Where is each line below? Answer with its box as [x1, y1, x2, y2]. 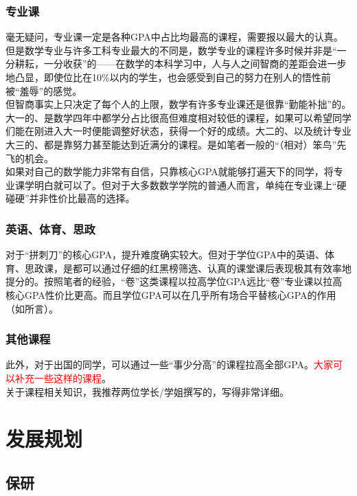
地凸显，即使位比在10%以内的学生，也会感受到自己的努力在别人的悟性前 [5, 70, 331, 84]
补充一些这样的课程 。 [14, 370, 111, 385]
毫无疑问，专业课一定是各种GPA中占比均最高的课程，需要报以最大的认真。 [5, 30, 343, 44]
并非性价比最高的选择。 [29, 191, 135, 205]
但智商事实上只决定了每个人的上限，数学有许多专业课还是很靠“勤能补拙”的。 [5, 97, 352, 111]
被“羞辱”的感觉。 [5, 83, 82, 98]
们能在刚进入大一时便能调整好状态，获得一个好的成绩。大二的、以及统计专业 [5, 124, 352, 138]
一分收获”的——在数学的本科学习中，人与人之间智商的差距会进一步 [43, 56, 347, 71]
